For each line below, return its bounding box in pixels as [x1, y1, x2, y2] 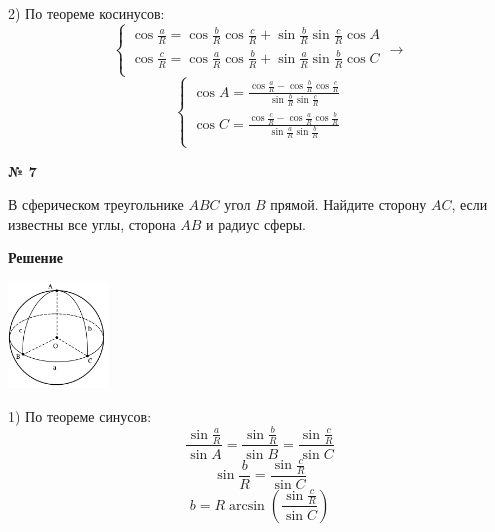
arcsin [228, 498, 265, 513]
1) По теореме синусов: [8, 405, 152, 426]
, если [451, 194, 488, 215]
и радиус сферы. [206, 213, 306, 234]
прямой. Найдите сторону [270, 194, 427, 215]
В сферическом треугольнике [8, 194, 184, 215]
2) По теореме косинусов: [8, 3, 165, 23]
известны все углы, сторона [8, 213, 176, 234]
